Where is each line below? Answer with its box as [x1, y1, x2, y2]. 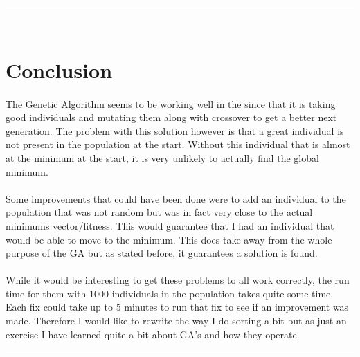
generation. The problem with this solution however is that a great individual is [6, 123, 344, 138]
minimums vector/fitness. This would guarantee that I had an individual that [6, 218, 334, 232]
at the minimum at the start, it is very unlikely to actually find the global [6, 150, 319, 165]
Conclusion [6, 55, 113, 84]
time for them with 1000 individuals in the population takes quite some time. [6, 286, 334, 300]
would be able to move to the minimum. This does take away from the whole [6, 232, 332, 246]
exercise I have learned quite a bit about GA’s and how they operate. [6, 327, 300, 341]
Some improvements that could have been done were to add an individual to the [6, 191, 346, 205]
